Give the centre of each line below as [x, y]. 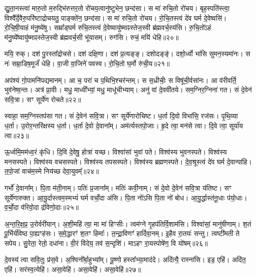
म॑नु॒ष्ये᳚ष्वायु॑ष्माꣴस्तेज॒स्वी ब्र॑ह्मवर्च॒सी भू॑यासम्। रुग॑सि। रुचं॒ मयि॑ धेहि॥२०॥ [92, 37]
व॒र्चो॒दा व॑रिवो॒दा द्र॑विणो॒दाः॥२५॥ [42, 207]
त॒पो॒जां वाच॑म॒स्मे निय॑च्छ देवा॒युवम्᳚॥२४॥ [52, 171]
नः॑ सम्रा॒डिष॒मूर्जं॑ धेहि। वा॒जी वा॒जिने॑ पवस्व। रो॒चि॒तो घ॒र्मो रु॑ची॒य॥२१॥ [87, 63]
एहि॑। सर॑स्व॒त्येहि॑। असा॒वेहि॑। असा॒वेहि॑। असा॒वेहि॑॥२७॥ [73, 269]
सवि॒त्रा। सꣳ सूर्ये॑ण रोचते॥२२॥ [43, 99]
